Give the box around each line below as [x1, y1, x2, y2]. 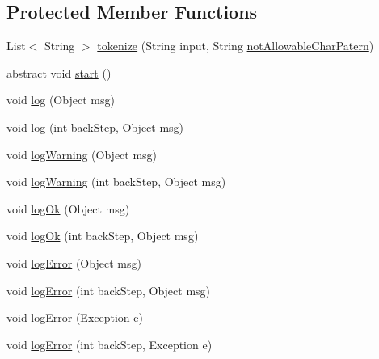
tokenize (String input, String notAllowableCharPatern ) [97, 37, 374, 54]
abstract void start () [6, 64, 112, 81]
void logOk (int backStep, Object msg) [6, 227, 199, 244]
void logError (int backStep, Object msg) [6, 281, 211, 298]
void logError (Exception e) [6, 309, 143, 326]
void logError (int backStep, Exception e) [6, 336, 213, 353]
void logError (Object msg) [6, 254, 141, 271]
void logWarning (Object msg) [6, 146, 158, 163]
